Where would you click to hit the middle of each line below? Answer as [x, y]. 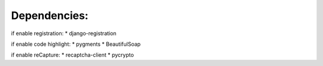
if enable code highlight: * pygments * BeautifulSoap [76, 44]
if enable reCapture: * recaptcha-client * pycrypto [72, 55]
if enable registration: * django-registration [64, 33]
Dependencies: [50, 15]
